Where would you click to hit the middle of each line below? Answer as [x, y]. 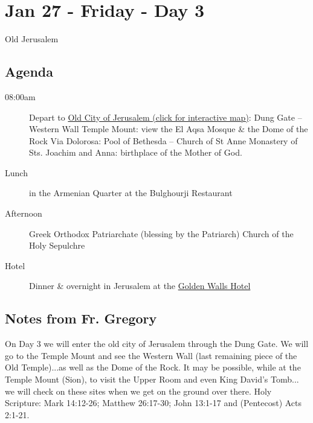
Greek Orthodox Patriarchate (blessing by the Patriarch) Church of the [161, 233]
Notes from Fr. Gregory [81, 318]
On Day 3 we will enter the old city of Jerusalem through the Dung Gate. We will [157, 344]
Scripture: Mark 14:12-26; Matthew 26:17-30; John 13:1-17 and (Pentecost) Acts [153, 403]
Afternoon [24, 213]
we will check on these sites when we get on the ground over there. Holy [138, 391]
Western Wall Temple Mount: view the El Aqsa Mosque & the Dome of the [169, 129]
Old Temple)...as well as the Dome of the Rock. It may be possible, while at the [153, 367]
